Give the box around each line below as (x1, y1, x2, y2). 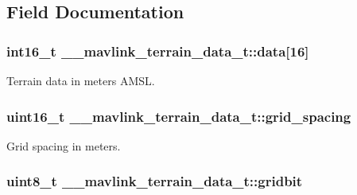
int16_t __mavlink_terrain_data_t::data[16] (6, 41, 309, 60)
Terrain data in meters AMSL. (6, 72, 155, 88)
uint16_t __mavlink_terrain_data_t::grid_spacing (6, 106, 351, 126)
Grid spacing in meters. (6, 137, 121, 154)
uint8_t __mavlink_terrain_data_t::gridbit (6, 171, 303, 191)
